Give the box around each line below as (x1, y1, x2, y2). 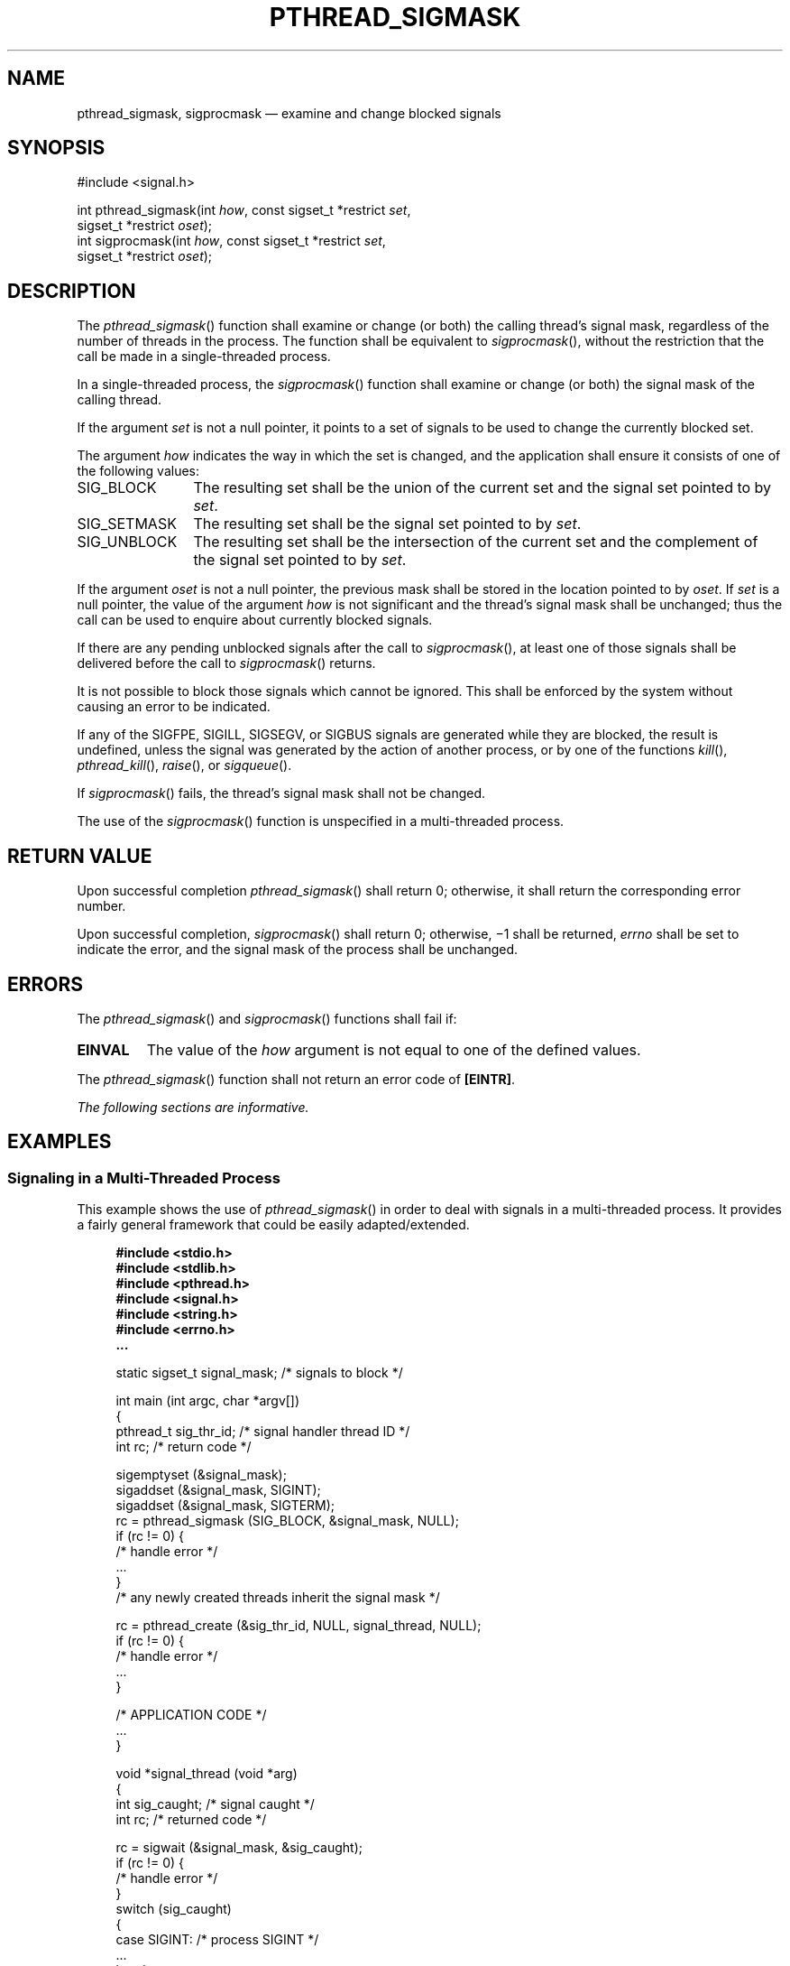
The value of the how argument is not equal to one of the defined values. (146, 1040, 641, 1059)
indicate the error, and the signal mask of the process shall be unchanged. (77, 941, 519, 958)
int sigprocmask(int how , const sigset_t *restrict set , (77, 233, 386, 249)
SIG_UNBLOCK (77, 533, 178, 552)
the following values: (77, 463, 199, 479)
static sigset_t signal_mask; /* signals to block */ (115, 1365, 403, 1381)
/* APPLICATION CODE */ (115, 1707, 267, 1723)
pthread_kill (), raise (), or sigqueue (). (77, 757, 292, 774)
